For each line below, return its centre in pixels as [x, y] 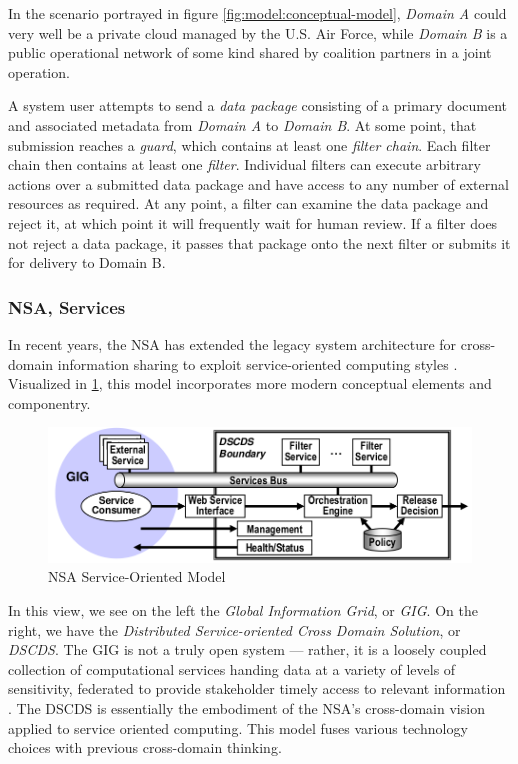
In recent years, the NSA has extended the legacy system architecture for [232, 343]
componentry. [49, 402]
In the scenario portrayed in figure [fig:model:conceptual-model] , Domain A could [257, 13]
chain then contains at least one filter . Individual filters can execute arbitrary [244, 164]
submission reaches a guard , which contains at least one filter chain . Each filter [249, 144]
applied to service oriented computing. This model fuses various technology [238, 727]
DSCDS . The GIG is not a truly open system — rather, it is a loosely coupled [247, 649]
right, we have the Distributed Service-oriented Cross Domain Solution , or [234, 629]
